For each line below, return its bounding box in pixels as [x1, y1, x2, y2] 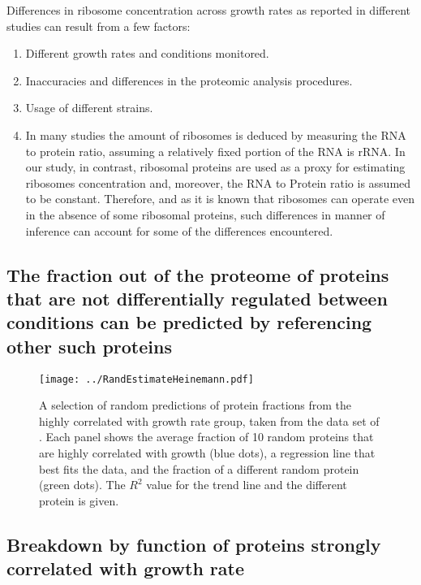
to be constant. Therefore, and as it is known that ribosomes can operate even [25, 190, 415, 207]
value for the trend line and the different [146, 476, 347, 493]
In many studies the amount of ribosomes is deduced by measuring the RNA [25, 126, 406, 143]
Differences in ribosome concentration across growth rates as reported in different [6, 2, 410, 18]
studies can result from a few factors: [6, 17, 191, 34]
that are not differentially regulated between [6, 285, 388, 310]
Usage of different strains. [25, 99, 153, 116]
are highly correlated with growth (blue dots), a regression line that [39, 444, 376, 461]
